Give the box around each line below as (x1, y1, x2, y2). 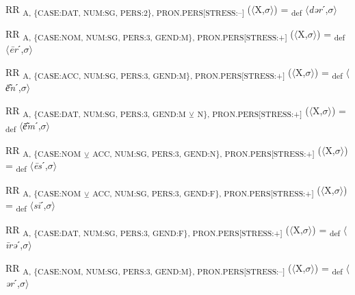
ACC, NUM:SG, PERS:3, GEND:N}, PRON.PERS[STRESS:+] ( (92, 142, 321, 159)
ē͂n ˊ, (5, 79, 21, 94)
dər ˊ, (308, 2, 328, 16)
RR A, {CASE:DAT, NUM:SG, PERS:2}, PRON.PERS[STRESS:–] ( (5, 2, 252, 18)
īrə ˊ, (5, 238, 23, 252)
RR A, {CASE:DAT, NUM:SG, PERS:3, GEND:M (5, 103, 186, 119)
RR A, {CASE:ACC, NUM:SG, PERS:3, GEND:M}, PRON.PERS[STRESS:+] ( (5, 64, 292, 81)
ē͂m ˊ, (23, 118, 41, 132)
